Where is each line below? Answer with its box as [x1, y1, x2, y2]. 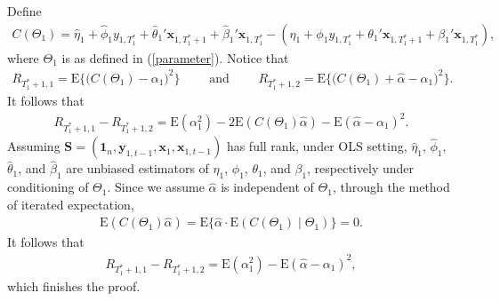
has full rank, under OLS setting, [226, 137, 407, 155]
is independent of [221, 178, 314, 196]
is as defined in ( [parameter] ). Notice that [61, 48, 289, 67]
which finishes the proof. [7, 276, 141, 295]
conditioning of [7, 178, 89, 196]
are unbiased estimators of [66, 159, 209, 178]
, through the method [332, 178, 450, 196]
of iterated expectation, [7, 194, 134, 213]
